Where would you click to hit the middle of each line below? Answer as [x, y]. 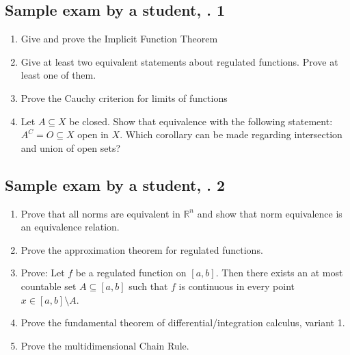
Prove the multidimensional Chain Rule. [105, 345]
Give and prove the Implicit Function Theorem [119, 39]
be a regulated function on [131, 273]
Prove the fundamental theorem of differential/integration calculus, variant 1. [183, 323]
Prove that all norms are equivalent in [100, 213]
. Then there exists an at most [279, 273]
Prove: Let [43, 273]
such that [148, 286]
